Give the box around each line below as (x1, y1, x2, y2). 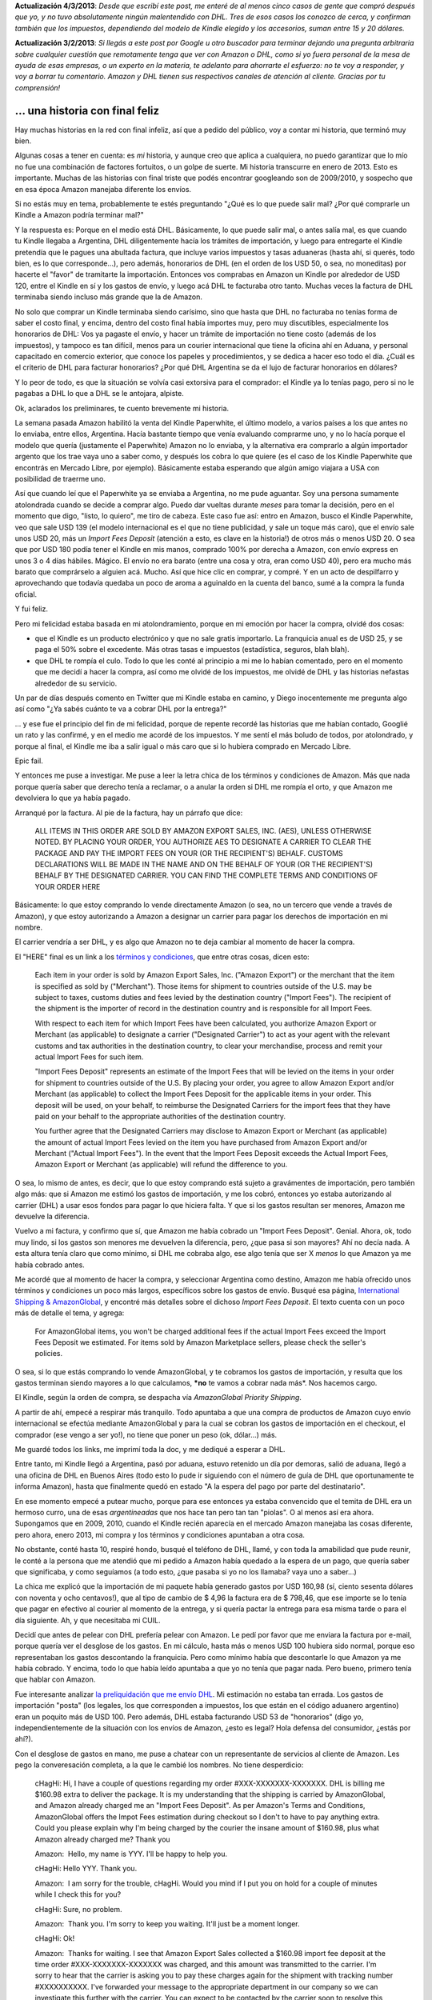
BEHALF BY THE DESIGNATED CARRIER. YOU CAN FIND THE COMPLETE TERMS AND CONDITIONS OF (34, 870, 378, 880)
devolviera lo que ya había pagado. (14, 793, 131, 803)
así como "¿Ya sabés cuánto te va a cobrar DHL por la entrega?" (14, 704, 227, 714)
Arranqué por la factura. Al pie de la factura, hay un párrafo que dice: (14, 808, 243, 818)
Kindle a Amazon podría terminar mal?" (14, 210, 144, 220)
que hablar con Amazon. (14, 1674, 96, 1684)
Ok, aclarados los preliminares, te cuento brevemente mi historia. (14, 403, 230, 413)
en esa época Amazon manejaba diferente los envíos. (14, 184, 192, 194)
